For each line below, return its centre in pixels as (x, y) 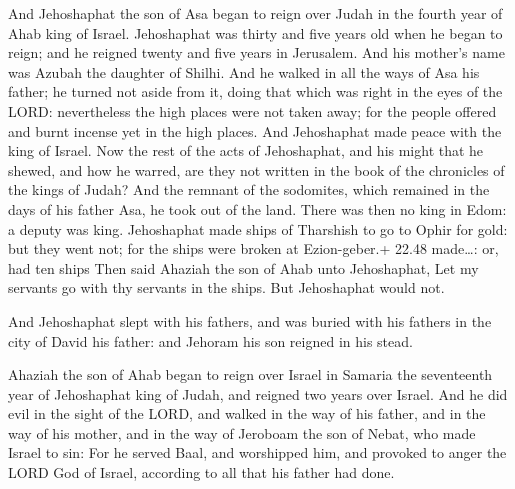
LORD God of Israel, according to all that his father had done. (201, 472)
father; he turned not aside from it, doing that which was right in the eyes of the (255, 91)
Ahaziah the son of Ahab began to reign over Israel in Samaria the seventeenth (250, 374)
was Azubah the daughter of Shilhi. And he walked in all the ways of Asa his (244, 71)
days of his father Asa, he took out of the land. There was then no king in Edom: (257, 208)
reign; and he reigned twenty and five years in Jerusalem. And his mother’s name (256, 52)
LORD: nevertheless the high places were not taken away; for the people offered (252, 110)
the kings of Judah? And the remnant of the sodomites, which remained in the (249, 189)
